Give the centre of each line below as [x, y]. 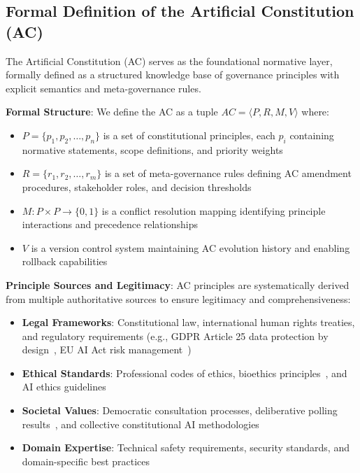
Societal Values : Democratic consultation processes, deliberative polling [180, 410]
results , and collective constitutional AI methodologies [141, 424]
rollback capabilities [65, 261]
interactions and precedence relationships [110, 224]
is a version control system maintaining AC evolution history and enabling [190, 247]
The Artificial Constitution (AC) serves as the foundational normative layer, [169, 61]
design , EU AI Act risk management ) [107, 350]
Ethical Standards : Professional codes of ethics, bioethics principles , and [185, 373]
